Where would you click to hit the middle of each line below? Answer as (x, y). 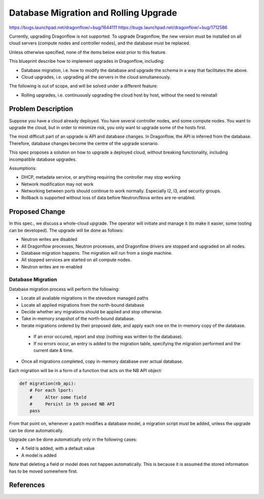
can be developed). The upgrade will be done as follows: (66, 230)
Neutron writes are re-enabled (52, 266)
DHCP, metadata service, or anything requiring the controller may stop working (101, 177)
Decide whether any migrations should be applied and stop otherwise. (92, 312)
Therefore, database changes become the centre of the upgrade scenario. (84, 143)
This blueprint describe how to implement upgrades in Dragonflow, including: (87, 61)
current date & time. (54, 350)
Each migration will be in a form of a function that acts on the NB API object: (86, 370)
